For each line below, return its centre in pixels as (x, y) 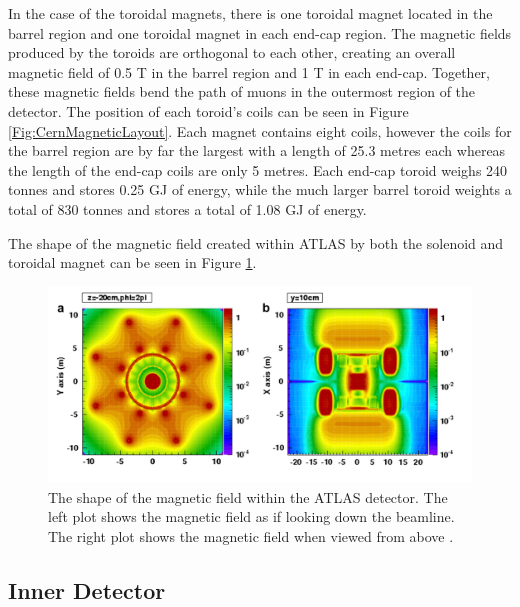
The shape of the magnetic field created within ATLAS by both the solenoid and (256, 242)
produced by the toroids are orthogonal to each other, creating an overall (232, 52)
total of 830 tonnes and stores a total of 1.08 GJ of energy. (187, 208)
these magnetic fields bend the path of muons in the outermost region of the (242, 91)
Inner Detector (87, 589)
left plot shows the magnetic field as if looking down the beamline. (251, 516)
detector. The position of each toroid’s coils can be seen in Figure (208, 110)
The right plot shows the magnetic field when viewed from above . (251, 535)
